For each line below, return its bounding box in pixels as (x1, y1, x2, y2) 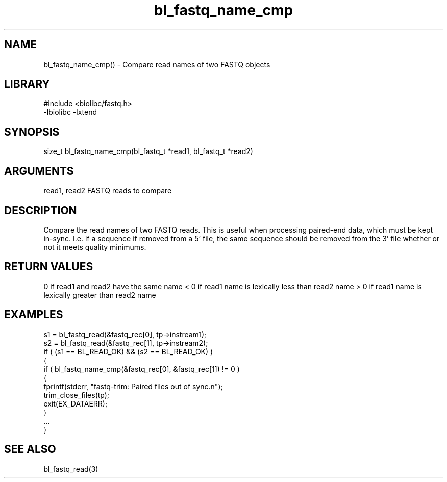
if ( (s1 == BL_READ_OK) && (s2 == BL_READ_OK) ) (43, 347, 213, 356)
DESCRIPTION (4, 204, 77, 217)
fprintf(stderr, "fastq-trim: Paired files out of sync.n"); (43, 382, 223, 391)
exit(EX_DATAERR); (43, 399, 108, 408)
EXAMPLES (4, 308, 63, 321)
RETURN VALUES (4, 260, 93, 273)
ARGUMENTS (4, 164, 74, 177)
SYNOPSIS (4, 125, 60, 138)
